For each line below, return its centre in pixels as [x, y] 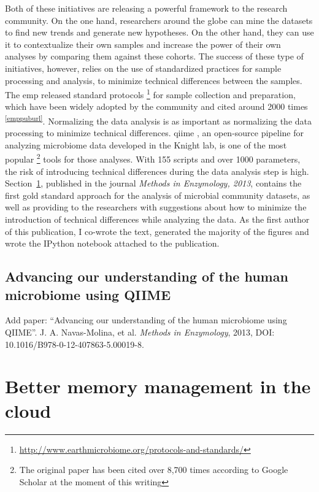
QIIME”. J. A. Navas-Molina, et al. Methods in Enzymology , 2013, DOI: [140, 332]
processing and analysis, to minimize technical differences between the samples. [154, 80]
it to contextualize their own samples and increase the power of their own [143, 44]
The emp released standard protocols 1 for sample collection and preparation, [150, 94]
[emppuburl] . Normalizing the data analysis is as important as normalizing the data [158, 120]
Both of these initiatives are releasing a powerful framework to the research [146, 8]
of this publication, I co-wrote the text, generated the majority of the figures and [157, 231]
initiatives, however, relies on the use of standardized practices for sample [143, 68]
